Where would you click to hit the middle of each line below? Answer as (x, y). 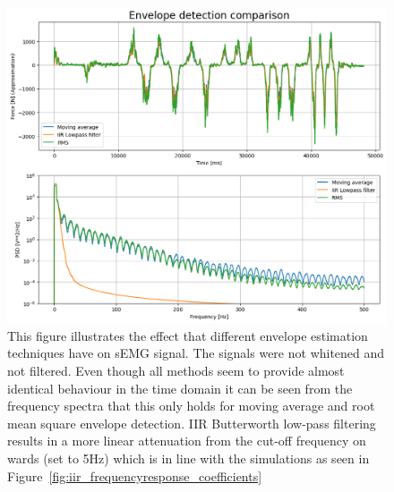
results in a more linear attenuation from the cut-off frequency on (187, 441)
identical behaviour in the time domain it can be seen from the (180, 388)
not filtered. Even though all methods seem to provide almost (176, 370)
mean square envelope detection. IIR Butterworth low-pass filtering (192, 423)
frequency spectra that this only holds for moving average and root (191, 406)
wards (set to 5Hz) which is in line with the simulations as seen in (188, 458)
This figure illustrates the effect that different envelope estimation (188, 335)
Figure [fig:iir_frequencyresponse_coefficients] (135, 475)
